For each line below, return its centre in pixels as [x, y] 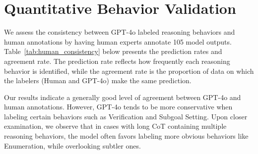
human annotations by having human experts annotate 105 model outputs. [118, 41]
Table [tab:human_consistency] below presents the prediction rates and [113, 51]
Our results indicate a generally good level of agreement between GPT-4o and [123, 97]
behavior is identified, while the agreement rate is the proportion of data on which [129, 71]
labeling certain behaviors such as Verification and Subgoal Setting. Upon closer [126, 116]
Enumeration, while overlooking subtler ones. [72, 145]
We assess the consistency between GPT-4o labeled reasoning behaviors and [120, 32]
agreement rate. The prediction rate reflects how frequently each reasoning [117, 61]
